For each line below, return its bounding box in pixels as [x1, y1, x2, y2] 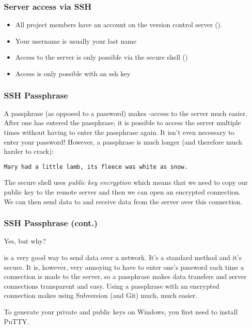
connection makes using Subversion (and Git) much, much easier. [4, 290, 198, 300]
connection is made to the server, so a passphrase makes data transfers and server [4, 271, 247, 281]
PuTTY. [4, 316, 29, 326]
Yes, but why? [4, 236, 46, 246]
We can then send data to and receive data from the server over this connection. [4, 196, 242, 206]
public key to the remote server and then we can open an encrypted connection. [4, 187, 241, 197]
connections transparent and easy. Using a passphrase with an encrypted [4, 280, 220, 291]
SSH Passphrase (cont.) [4, 217, 98, 229]
